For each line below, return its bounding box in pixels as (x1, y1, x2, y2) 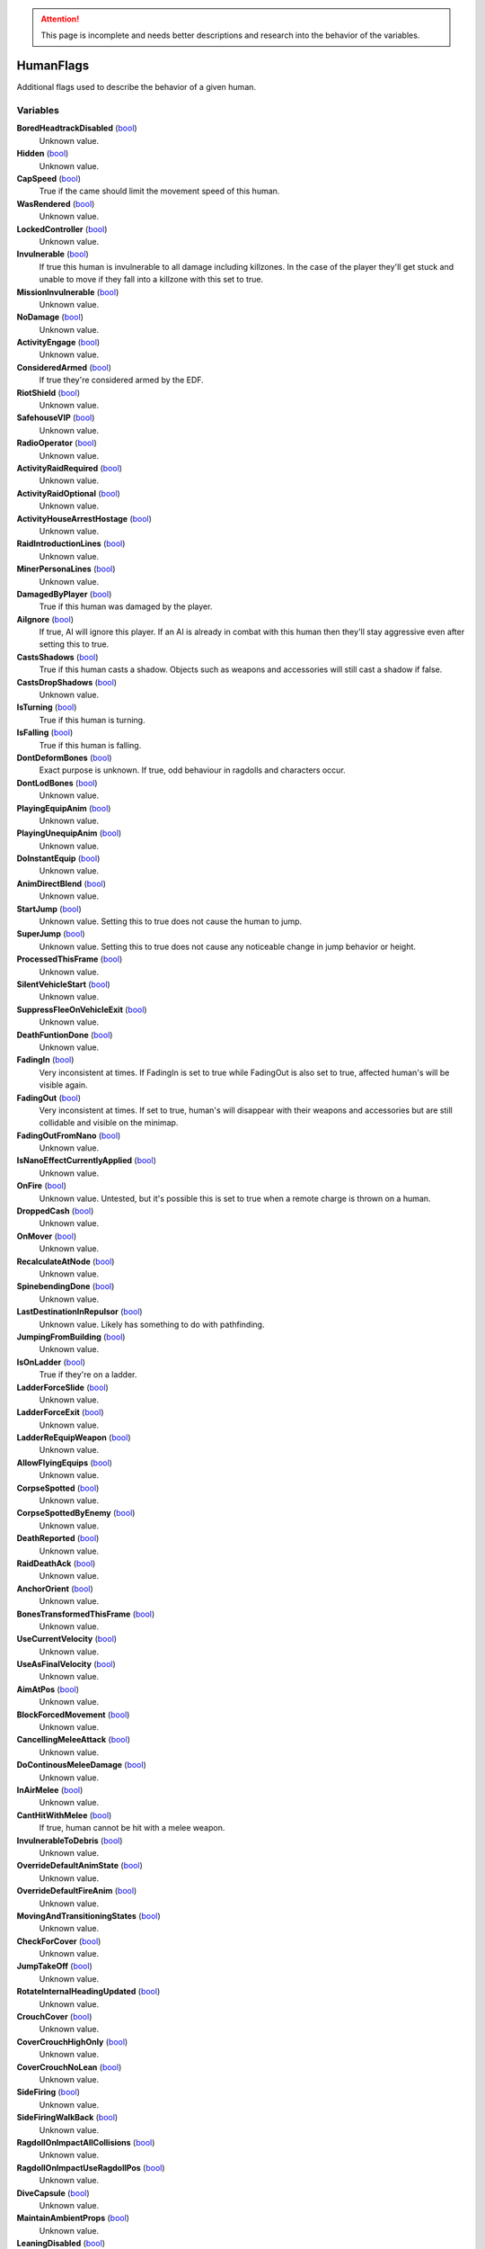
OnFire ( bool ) (16, 1180, 67, 1191)
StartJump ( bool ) (16, 903, 83, 914)
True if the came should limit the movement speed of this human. (39, 185, 280, 197)
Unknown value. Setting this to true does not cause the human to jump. (39, 916, 303, 927)
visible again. (39, 1080, 89, 1090)
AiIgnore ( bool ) (16, 614, 74, 624)
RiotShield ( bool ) (16, 387, 81, 398)
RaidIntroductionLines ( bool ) (16, 538, 126, 549)
